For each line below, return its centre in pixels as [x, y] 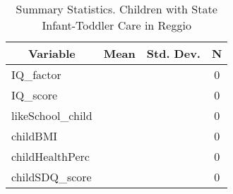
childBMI [35, 136]
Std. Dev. [173, 53]
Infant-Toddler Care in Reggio [116, 25]
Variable [52, 53]
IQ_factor [36, 74]
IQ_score [35, 95]
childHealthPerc [50, 156]
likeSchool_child [52, 115]
